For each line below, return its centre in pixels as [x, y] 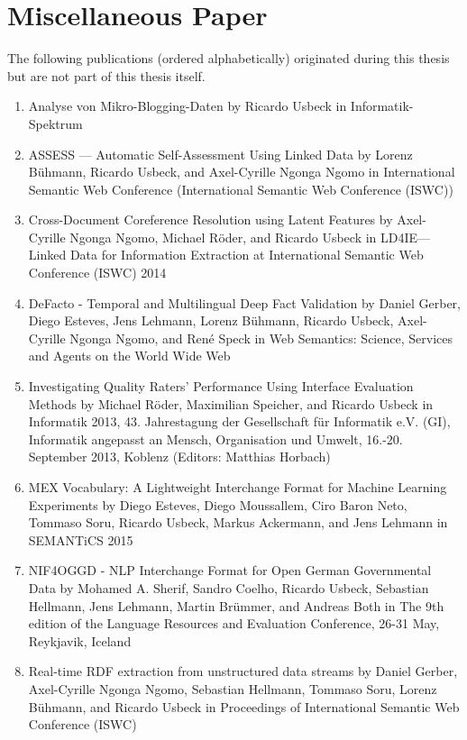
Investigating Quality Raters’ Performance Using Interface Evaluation [221, 386]
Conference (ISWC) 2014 [97, 273]
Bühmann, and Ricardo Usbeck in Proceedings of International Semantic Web [244, 706]
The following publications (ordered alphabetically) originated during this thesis [229, 58]
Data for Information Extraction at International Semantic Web [247, 255]
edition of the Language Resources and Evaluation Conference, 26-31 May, [234, 623]
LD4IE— [406, 237]
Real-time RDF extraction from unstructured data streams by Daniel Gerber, [243, 671]
